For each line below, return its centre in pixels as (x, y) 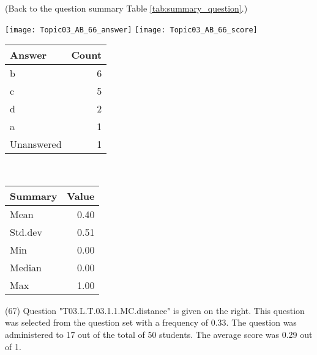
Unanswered (36, 144)
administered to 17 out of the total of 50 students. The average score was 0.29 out (159, 335)
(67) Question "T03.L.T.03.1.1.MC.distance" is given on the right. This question (155, 310)
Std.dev (26, 232)
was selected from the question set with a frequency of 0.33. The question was (151, 322)
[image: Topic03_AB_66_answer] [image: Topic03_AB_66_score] (131, 30)
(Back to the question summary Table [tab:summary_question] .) (126, 8)
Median (26, 267)
